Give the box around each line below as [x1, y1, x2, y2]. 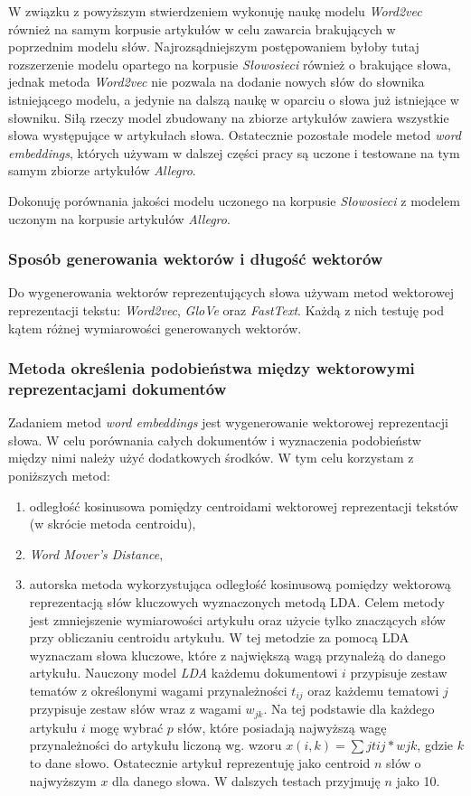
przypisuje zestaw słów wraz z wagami [29, 699, 241, 718]
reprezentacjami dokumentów [8, 377, 227, 399]
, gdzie [417, 735, 454, 754]
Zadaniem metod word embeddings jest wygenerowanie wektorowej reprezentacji [8, 413, 448, 432]
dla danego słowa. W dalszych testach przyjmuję [112, 771, 381, 790]
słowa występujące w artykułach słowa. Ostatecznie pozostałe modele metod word [8, 126, 462, 145]
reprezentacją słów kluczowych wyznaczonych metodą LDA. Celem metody [29, 593, 445, 612]
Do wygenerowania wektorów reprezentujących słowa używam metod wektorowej [8, 283, 455, 302]
